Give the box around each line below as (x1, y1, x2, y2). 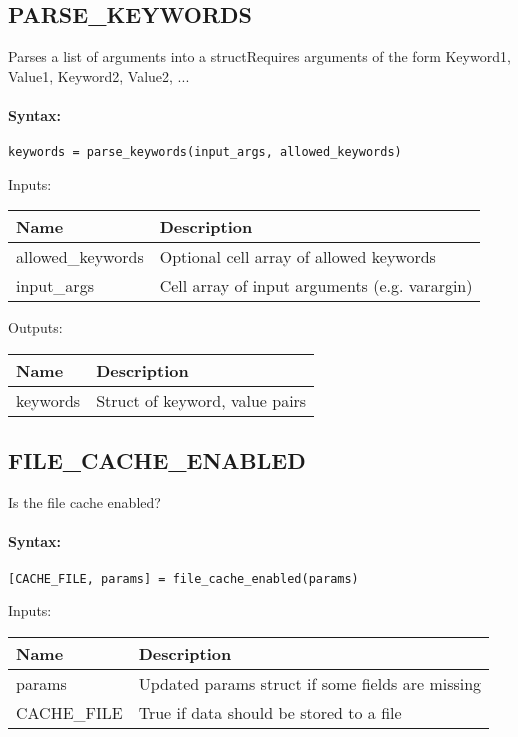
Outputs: (8, 317, 63, 338)
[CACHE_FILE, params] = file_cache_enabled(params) (8, 571, 359, 586)
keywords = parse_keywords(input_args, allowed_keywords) (8, 145, 402, 160)
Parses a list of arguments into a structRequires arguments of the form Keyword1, (8, 46, 511, 67)
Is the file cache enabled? (8, 492, 161, 513)
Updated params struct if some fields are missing (138, 671, 482, 695)
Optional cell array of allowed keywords (159, 245, 436, 269)
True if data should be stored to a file (138, 700, 402, 724)
